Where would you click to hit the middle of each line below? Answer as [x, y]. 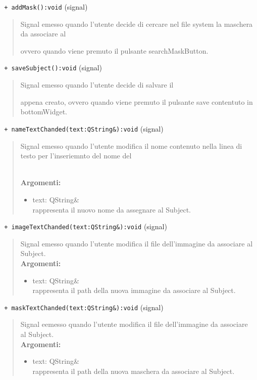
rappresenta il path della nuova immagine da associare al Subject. [134, 290]
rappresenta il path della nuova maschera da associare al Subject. [134, 371]
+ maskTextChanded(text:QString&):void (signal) [84, 307]
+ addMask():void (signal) [46, 7]
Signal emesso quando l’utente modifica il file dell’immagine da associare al [137, 243]
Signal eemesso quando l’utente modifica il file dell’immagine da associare [134, 324]
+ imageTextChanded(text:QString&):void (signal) [86, 226]
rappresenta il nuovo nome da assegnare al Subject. [112, 209]
